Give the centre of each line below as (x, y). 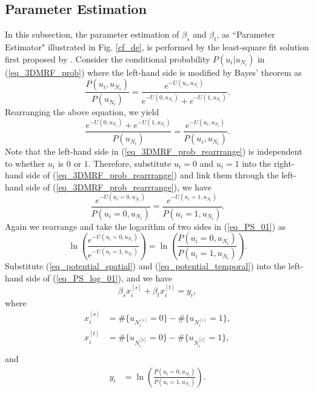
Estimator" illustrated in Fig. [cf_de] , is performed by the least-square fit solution (157, 47)
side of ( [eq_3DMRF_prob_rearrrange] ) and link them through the (152, 175)
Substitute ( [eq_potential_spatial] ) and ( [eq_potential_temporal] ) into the (145, 266)
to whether (25, 163)
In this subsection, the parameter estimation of (92, 34)
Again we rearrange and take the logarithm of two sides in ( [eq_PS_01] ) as (145, 226)
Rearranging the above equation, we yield (82, 112)
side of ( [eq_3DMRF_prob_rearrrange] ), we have (119, 186)
